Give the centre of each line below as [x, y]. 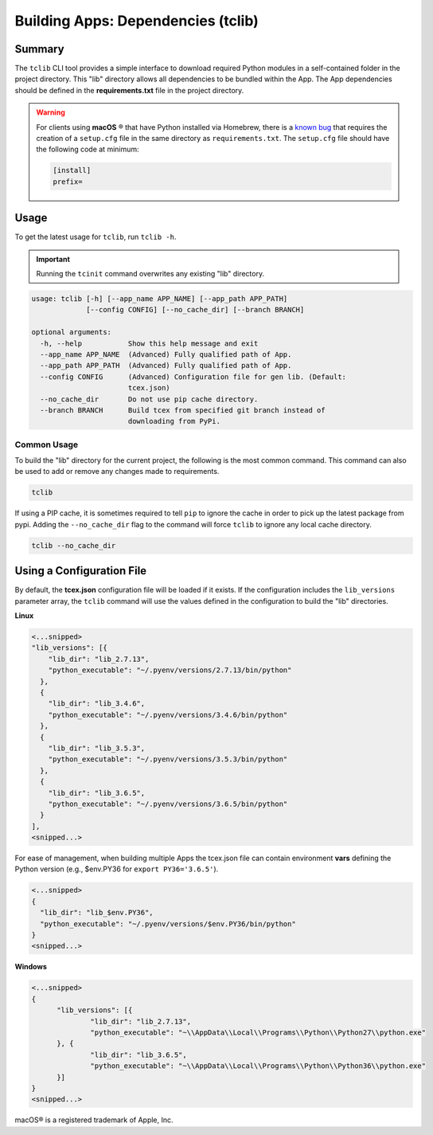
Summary [39, 49]
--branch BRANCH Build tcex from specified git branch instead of [183, 410]
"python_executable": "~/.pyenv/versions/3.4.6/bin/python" [168, 714]
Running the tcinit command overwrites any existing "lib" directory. [150, 274]
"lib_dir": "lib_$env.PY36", [97, 913]
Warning [51, 112]
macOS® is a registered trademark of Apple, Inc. [94, 1120]
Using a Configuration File [81, 571]
